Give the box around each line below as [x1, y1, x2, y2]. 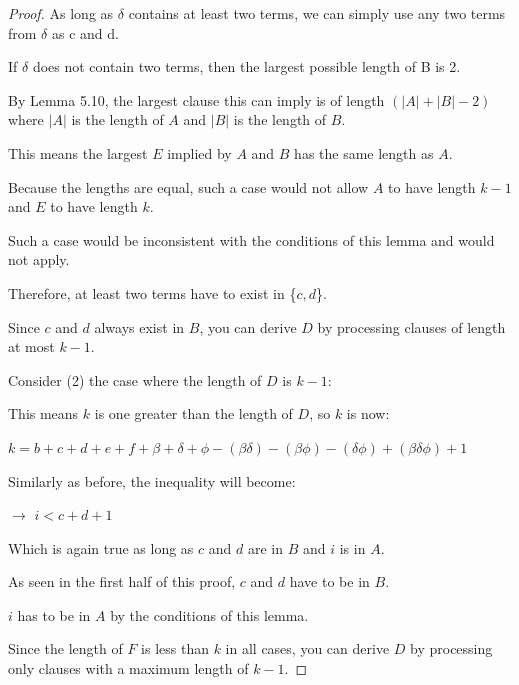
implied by [167, 142, 232, 163]
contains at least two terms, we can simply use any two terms [128, 3, 506, 23]
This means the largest [8, 142, 148, 163]
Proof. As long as [8, 3, 114, 23]
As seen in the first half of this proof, [8, 571, 236, 592]
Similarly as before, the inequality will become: [8, 470, 296, 491]
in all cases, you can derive [225, 638, 390, 659]
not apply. [8, 249, 70, 270]
